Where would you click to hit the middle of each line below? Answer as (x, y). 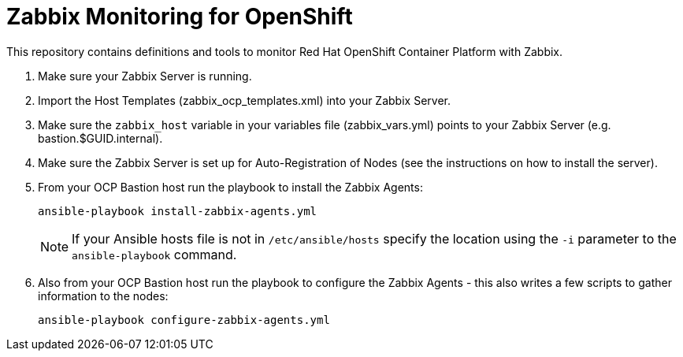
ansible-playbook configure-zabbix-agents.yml (184, 320)
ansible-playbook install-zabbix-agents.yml (178, 211)
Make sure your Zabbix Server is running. (145, 76)
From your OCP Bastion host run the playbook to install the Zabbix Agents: (230, 187)
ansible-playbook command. (154, 254)
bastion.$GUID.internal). (100, 138)
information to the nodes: (103, 296)
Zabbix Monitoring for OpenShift (180, 17)
